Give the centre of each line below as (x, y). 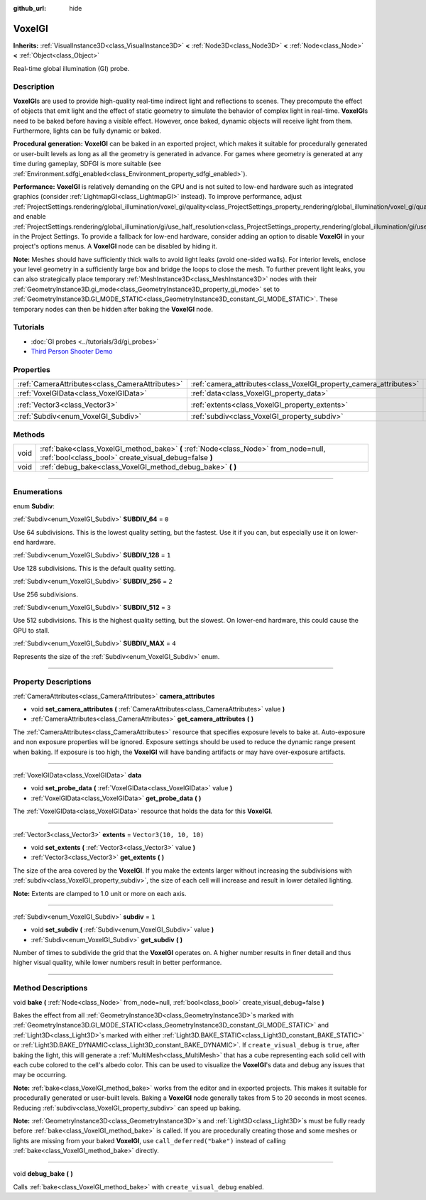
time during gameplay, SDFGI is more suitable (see (87, 164)
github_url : (29, 8)
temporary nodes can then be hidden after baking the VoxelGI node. (113, 309)
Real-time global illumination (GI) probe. (71, 68)
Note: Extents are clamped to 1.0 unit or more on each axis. (100, 893)
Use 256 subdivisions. (45, 594)
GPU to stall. (31, 630)
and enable (29, 217)
